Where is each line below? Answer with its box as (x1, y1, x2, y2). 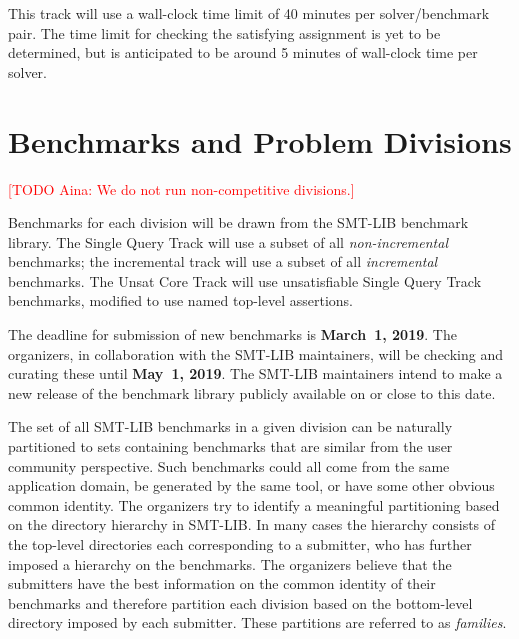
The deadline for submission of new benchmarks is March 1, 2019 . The (8, 324, 457, 345)
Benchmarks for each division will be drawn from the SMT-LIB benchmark (8, 212, 469, 233)
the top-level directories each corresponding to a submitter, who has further (8, 534, 472, 554)
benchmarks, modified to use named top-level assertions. (8, 290, 354, 311)
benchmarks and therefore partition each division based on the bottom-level (8, 592, 473, 613)
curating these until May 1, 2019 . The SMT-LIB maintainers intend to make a (8, 363, 503, 384)
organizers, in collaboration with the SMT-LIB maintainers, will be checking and (8, 343, 503, 364)
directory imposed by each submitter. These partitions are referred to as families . (8, 612, 507, 633)
